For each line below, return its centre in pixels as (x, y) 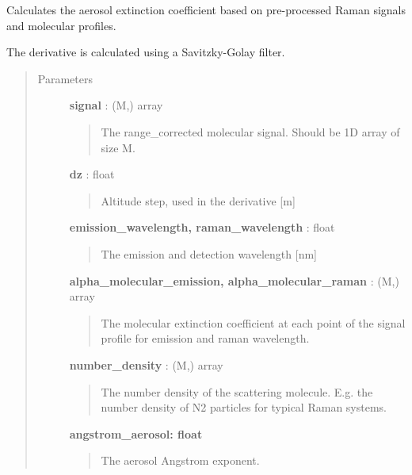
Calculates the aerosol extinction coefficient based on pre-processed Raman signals (206, 10)
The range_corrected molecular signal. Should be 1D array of (250, 131)
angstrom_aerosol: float (136, 433)
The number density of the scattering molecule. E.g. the (237, 391)
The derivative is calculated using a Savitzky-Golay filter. (146, 52)
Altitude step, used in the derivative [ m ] (198, 200)
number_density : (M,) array (146, 364)
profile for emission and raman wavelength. (205, 338)
